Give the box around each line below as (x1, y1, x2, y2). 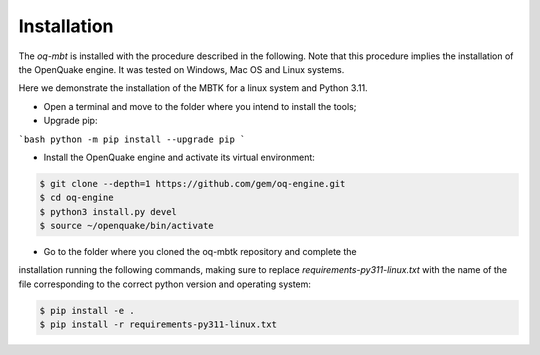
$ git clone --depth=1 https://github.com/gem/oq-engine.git (39, 178, 346, 189)
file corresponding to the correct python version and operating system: (18, 278, 312, 290)
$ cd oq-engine (39, 192, 114, 204)
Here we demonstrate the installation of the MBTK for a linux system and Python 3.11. (18, 82, 369, 94)
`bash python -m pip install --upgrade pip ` (18, 133, 246, 145)
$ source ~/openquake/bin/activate (39, 220, 214, 232)
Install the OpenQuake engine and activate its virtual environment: (43, 151, 315, 163)
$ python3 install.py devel (39, 206, 177, 217)
